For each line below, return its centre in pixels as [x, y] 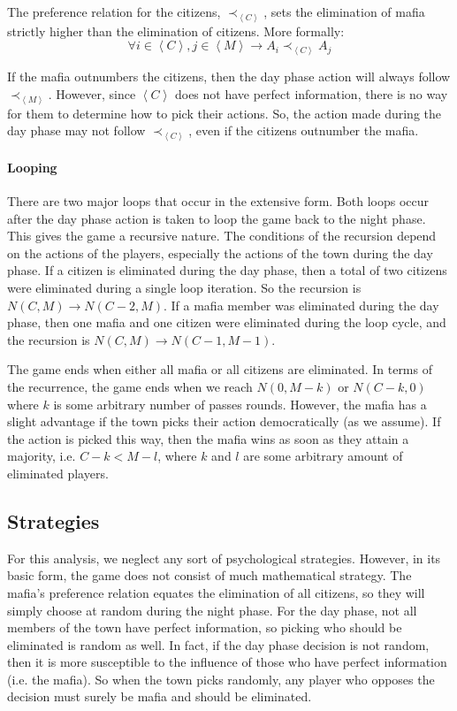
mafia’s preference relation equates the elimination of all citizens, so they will [216, 592]
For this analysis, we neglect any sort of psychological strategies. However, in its [224, 558]
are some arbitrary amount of [323, 456]
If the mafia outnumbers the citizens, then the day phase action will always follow [229, 76]
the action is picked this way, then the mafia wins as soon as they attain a [208, 438]
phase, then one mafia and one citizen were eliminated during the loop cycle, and [227, 322]
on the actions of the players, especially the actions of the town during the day [220, 252]
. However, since [92, 93]
